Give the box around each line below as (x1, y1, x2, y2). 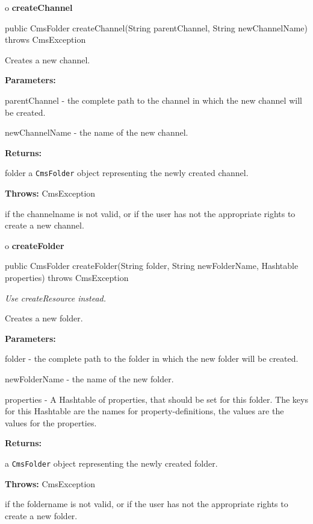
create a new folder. (5, 509, 78, 522)
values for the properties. (5, 416, 97, 429)
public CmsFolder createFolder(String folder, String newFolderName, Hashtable (5, 259, 299, 272)
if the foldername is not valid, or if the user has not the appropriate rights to (5, 497, 288, 510)
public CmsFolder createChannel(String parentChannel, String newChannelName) (5, 21, 308, 34)
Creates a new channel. (5, 53, 90, 66)
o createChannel (5, 1, 73, 13)
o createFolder (5, 239, 64, 251)
